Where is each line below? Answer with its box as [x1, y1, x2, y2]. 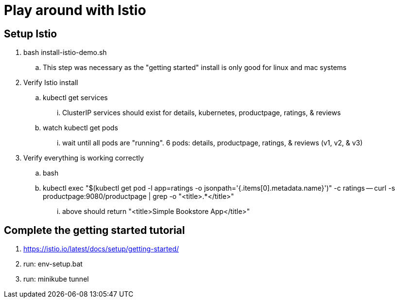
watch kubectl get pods [43, 124, 118, 132]
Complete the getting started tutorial [4, 224, 185, 236]
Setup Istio [4, 27, 57, 40]
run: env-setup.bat [23, 260, 83, 268]
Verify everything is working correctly [23, 154, 144, 162]
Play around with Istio [4, 2, 146, 18]
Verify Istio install [23, 78, 78, 87]
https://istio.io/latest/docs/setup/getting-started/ [23, 245, 179, 253]
